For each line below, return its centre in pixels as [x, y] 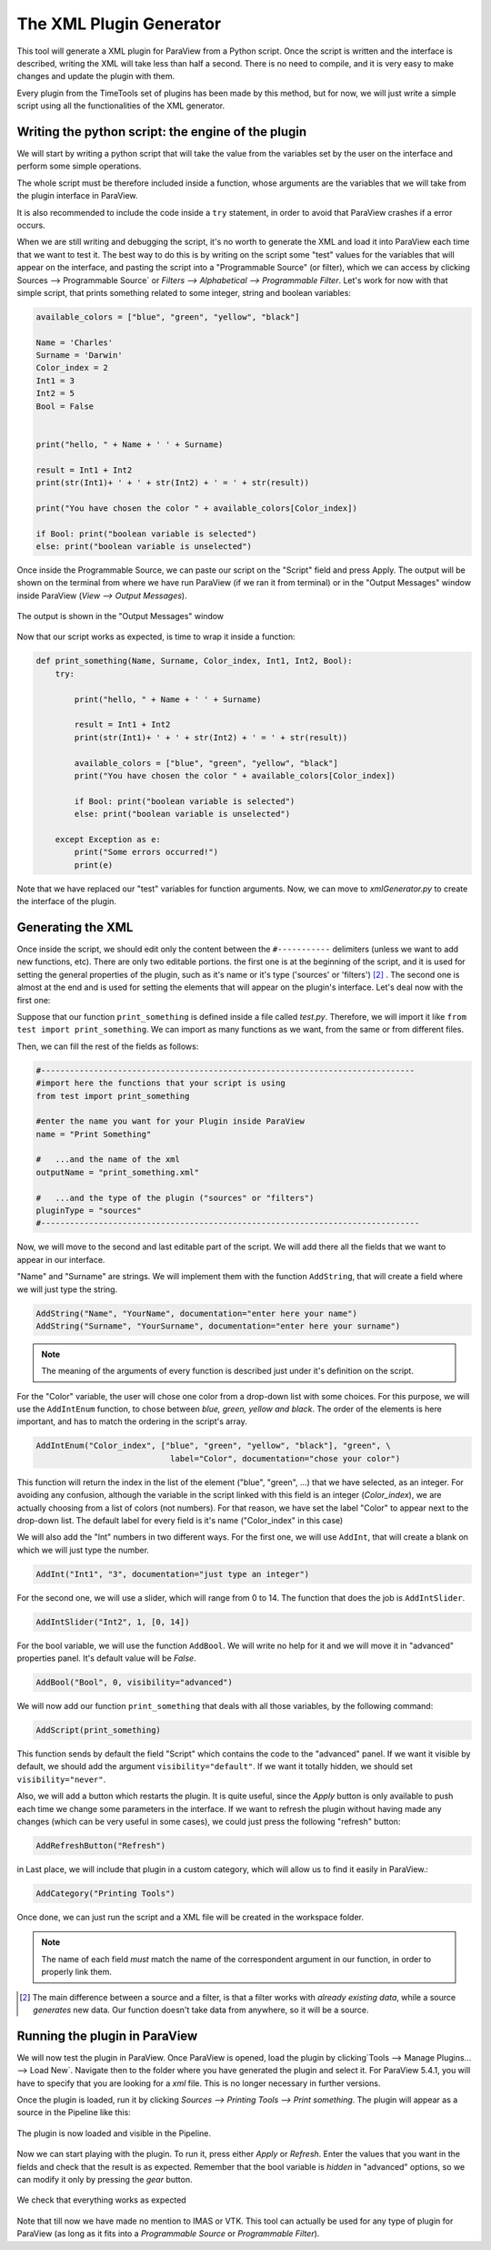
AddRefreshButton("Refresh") [101, 1845]
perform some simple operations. [79, 166]
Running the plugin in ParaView [107, 2036]
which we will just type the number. [83, 1550]
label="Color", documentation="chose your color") [285, 1458]
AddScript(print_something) [98, 1731]
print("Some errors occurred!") [146, 852]
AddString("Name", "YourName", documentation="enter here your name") [197, 1313]
